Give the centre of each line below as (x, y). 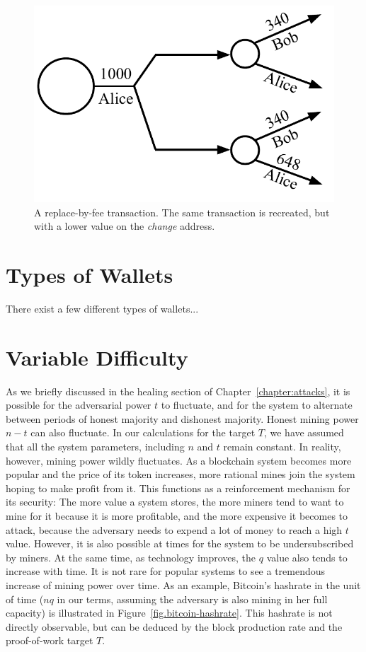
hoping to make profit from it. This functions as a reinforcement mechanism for (178, 488)
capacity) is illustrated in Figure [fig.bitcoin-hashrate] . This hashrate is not (169, 613)
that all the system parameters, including (95, 447)
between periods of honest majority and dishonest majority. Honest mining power (182, 418)
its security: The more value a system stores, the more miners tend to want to (175, 502)
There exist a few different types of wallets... (102, 308)
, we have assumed (304, 432)
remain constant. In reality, (282, 447)
